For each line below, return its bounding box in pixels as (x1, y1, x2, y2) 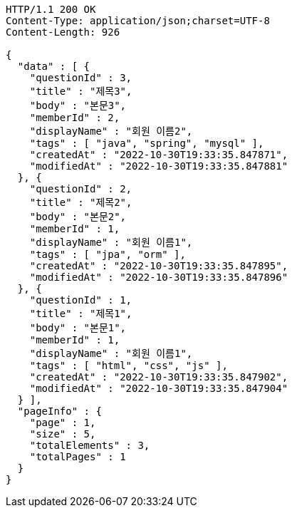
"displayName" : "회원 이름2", (29, 125, 193, 137)
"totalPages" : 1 (29, 451, 126, 462)
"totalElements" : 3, (29, 440, 150, 451)
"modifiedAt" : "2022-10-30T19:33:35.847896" (29, 271, 288, 283)
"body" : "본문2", (29, 211, 127, 222)
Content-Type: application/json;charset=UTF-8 (6, 15, 270, 26)
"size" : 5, (29, 428, 96, 440)
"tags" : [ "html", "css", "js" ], (29, 360, 228, 371)
